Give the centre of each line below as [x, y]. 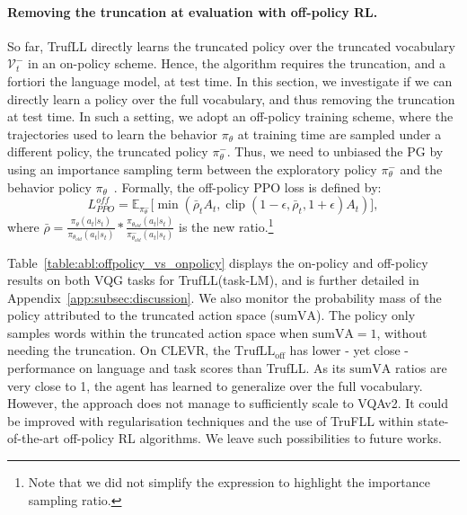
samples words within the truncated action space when [158, 332]
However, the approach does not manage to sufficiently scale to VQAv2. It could [228, 403]
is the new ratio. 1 [226, 225]
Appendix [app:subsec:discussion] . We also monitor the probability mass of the [225, 297]
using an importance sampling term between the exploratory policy [192, 169]
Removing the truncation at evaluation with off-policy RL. [193, 11]
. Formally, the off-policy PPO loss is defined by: [247, 186]
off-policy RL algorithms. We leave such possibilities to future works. [252, 438]
